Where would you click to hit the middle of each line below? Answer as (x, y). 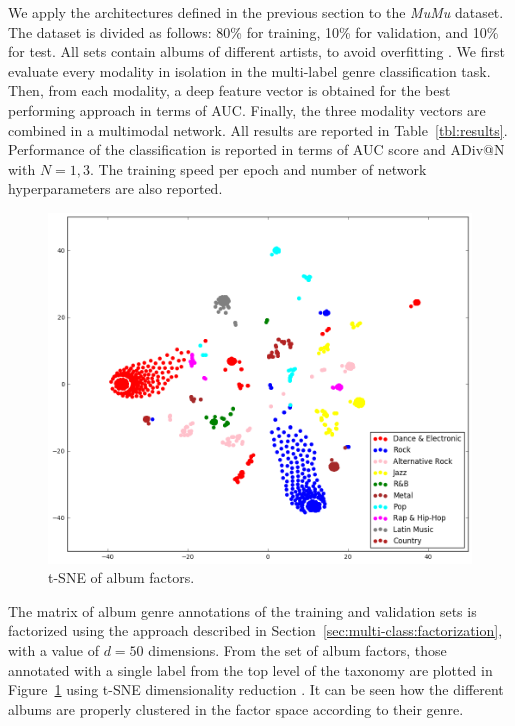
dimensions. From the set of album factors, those (297, 650)
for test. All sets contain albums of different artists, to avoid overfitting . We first (256, 51)
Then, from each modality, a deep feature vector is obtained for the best (229, 90)
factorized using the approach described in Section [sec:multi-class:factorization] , (255, 630)
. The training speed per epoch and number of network (258, 168)
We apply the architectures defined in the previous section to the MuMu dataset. (256, 12)
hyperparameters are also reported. (115, 188)
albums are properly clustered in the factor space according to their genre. (236, 708)
